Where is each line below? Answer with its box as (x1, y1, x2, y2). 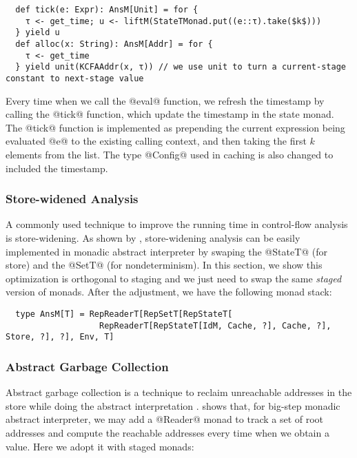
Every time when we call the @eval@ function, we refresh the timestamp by (6, 93, 325, 107)
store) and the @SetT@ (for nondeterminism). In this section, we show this (6, 258, 323, 272)
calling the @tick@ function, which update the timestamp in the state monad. (6, 107, 334, 121)
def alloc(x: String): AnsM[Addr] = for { (15, 39, 213, 49)
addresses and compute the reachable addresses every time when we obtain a (6, 425, 329, 439)
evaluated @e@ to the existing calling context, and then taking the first (6, 134, 307, 148)
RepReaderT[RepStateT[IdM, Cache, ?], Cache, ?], (99, 320, 331, 331)
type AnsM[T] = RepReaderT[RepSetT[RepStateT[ (15, 309, 233, 319)
